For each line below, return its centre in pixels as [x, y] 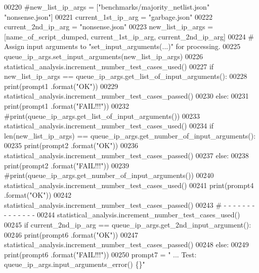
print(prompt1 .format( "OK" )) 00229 [61, 86]
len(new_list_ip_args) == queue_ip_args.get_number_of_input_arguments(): [130, 135]
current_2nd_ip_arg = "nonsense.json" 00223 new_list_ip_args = [109, 27]
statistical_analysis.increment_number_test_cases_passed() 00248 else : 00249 [126, 244]
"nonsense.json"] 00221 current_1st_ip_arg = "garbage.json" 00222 [108, 16]
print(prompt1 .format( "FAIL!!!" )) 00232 [67, 105]
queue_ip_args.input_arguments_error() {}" [75, 264]
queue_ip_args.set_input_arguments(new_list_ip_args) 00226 [103, 56]
